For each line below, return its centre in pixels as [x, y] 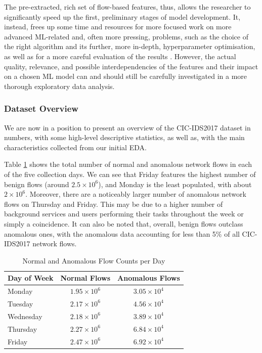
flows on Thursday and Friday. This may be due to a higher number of [114, 204]
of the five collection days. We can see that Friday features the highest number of [130, 174]
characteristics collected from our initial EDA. [75, 147]
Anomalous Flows [149, 278]
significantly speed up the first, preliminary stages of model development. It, [122, 16]
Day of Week [31, 278]
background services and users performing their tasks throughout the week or [124, 214]
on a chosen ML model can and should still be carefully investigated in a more [126, 76]
